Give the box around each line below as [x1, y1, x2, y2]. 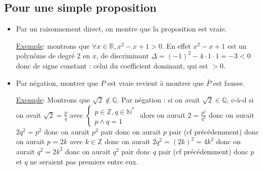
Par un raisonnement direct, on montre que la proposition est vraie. [16, 23, 227, 34]
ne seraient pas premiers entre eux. [30, 156, 139, 166]
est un [227, 40, 247, 51]
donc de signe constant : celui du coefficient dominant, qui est [16, 60, 208, 71]
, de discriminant [96, 50, 149, 61]
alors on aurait [140, 109, 186, 120]
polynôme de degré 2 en [16, 50, 90, 61]
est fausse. [213, 77, 245, 88]
